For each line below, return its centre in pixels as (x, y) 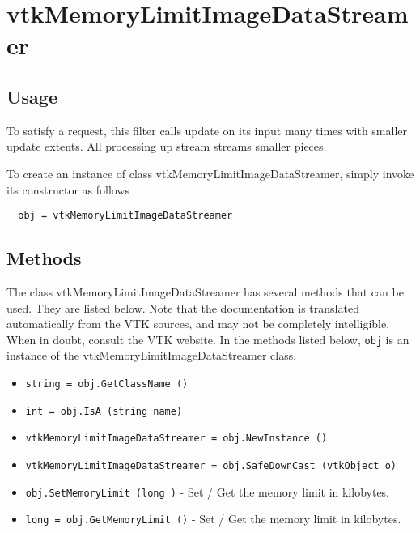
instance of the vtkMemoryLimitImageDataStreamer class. (152, 355)
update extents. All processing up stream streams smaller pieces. (167, 146)
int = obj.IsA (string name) (104, 411)
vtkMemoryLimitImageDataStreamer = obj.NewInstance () (176, 439)
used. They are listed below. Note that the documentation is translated (183, 307)
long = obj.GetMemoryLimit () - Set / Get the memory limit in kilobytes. (213, 519)
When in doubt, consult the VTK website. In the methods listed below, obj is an (208, 339)
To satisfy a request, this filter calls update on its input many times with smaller (207, 130)
